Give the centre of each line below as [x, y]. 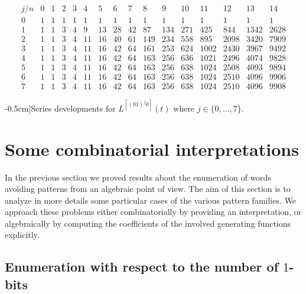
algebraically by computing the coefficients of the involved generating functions [148, 223]
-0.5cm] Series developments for [60, 108]
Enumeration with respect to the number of [142, 267]
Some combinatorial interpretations [152, 148]
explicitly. [22, 235]
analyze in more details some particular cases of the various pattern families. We [150, 200]
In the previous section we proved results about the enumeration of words [138, 177]
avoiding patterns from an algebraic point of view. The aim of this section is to [148, 189]
